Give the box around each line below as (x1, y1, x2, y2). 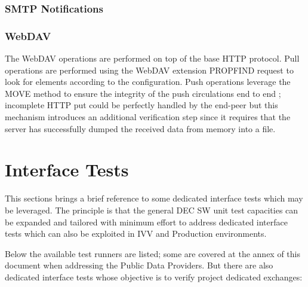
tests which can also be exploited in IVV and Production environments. (5, 227, 267, 240)
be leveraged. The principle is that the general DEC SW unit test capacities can (5, 203, 298, 216)
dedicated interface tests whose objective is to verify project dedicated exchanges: (5, 270, 303, 283)
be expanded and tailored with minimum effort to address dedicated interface (5, 215, 288, 228)
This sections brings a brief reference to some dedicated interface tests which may (5, 192, 303, 204)
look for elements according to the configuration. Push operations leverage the (5, 75, 291, 88)
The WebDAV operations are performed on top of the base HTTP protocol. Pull (5, 52, 300, 65)
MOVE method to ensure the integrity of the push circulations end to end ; (5, 87, 281, 99)
